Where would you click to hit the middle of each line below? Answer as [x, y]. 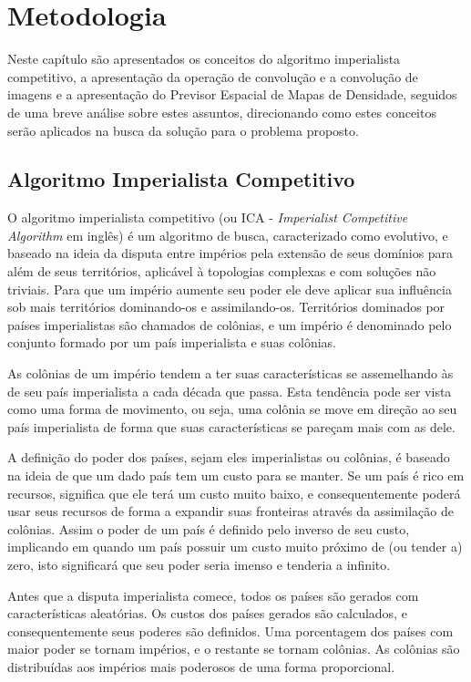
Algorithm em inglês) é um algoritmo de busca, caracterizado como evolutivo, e [228, 235]
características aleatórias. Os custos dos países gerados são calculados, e [207, 613]
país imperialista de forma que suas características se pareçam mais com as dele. [231, 426]
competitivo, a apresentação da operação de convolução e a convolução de [213, 76]
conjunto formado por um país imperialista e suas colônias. [172, 342]
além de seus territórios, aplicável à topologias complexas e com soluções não [222, 271]
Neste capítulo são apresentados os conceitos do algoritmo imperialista [204, 59]
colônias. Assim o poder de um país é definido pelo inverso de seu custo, [209, 528]
